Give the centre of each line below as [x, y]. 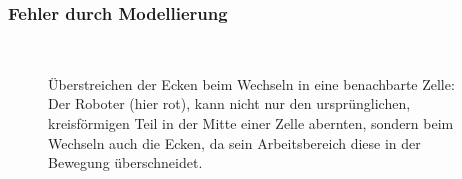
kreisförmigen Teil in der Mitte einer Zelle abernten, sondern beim [251, 123]
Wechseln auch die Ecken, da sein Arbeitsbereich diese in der [234, 142]
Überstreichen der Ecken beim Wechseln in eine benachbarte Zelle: [251, 83]
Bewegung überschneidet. [125, 162]
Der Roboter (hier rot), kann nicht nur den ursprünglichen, [229, 103]
